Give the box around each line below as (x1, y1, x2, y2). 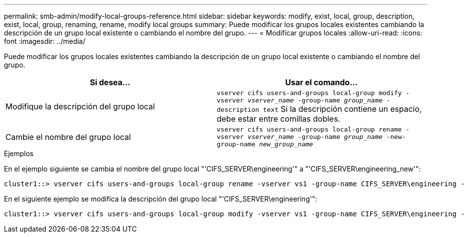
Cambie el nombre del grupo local (5, 132, 131, 142)
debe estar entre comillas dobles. (217, 114, 340, 124)
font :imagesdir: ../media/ (4, 37, 86, 45)
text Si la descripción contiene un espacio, (263, 104, 422, 114)
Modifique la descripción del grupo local (5, 102, 155, 111)
